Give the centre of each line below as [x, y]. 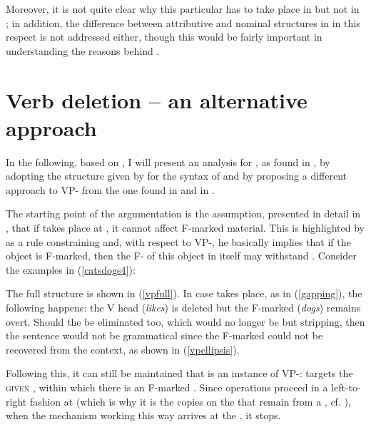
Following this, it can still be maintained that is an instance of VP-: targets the [179, 373]
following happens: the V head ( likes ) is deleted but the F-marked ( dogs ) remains [183, 308]
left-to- [346, 387]
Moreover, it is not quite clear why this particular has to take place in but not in [183, 9]
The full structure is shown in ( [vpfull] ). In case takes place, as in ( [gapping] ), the [184, 293]
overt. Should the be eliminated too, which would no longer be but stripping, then [185, 321]
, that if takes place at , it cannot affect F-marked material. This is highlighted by [185, 228]
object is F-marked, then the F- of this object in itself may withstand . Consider [181, 256]
